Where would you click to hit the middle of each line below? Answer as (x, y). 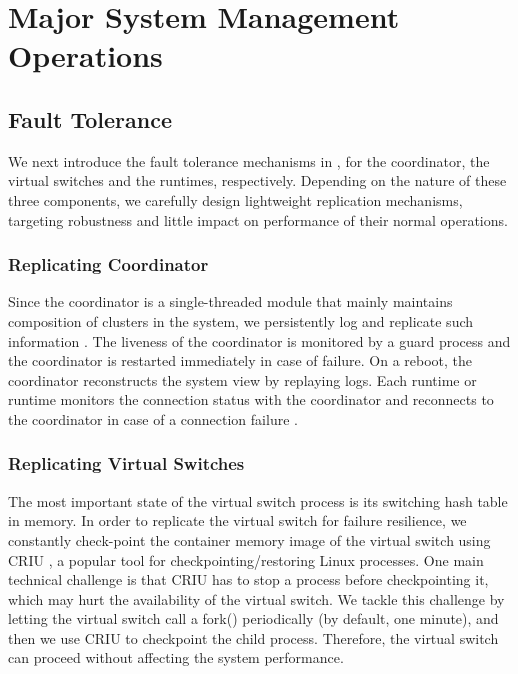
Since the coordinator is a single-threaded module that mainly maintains (230, 301)
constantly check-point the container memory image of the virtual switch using (249, 539)
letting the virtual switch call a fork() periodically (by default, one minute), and (253, 618)
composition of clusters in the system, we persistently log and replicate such (241, 320)
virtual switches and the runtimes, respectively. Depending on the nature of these (257, 180)
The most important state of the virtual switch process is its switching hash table (258, 500)
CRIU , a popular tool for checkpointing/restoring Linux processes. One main (246, 559)
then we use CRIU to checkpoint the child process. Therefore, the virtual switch (253, 637)
